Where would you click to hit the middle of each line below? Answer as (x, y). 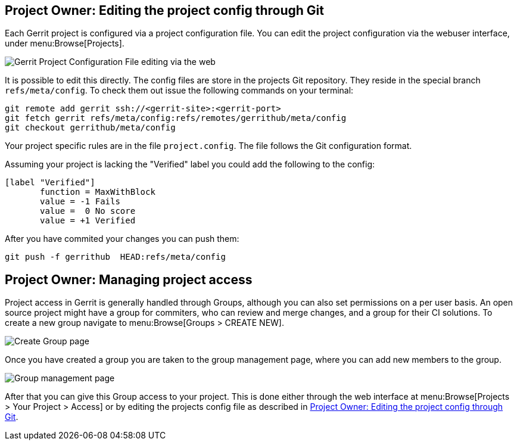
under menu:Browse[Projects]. (65, 43)
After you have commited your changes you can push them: (122, 239)
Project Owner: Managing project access (129, 279)
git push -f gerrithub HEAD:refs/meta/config (115, 257)
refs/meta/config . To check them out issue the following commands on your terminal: (179, 91)
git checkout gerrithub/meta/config (90, 128)
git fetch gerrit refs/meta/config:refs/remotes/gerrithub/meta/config (176, 118)
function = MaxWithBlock (98, 192)
